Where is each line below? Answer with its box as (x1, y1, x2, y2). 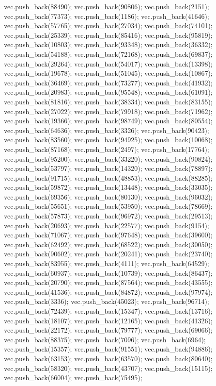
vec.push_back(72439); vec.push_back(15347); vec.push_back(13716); (4, 306, 213, 316)
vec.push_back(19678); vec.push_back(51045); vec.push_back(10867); (4, 68, 213, 78)
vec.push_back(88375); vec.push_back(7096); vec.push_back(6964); (4, 334, 206, 344)
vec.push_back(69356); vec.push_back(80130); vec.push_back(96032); (4, 191, 213, 201)
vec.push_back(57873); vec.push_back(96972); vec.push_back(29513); (4, 211, 213, 221)
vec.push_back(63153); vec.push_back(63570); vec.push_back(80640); (4, 353, 213, 363)
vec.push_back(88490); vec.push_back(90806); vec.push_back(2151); (4, 1, 209, 11)
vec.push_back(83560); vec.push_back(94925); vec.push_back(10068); (4, 134, 213, 145)
